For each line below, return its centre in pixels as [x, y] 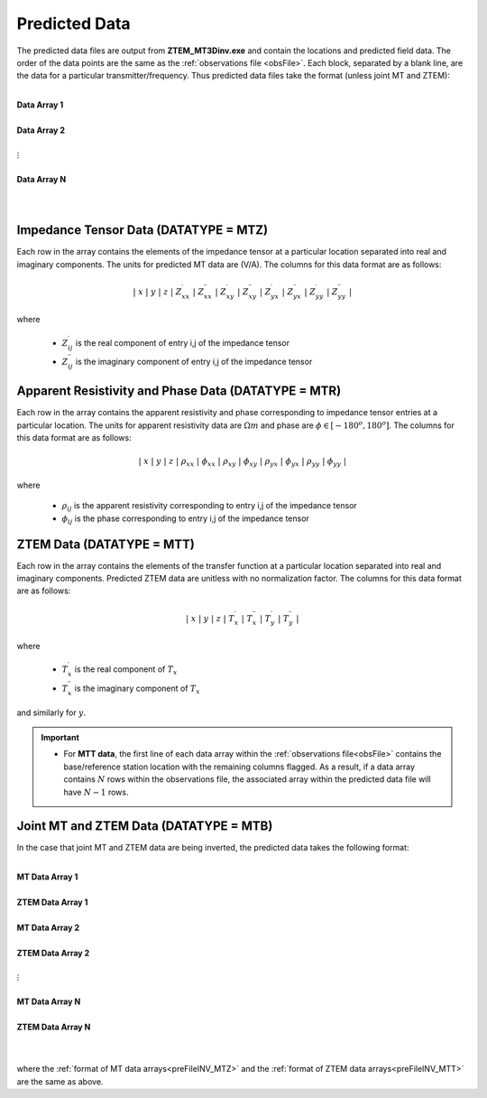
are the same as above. [60, 1081]
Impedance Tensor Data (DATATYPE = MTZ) [142, 230]
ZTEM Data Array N [54, 1027]
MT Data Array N [49, 1001]
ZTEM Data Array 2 [53, 953]
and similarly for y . [51, 712]
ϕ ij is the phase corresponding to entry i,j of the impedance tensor [186, 519]
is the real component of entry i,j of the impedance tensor [183, 342]
